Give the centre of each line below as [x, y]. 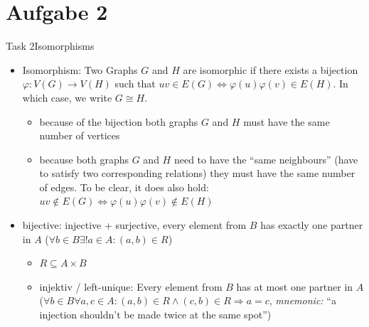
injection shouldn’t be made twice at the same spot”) [155, 315]
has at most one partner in [295, 286]
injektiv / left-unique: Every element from [131, 286]
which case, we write [67, 97]
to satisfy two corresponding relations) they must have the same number [197, 173]
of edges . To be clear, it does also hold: [124, 187]
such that [135, 84]
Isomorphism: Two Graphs [80, 69]
